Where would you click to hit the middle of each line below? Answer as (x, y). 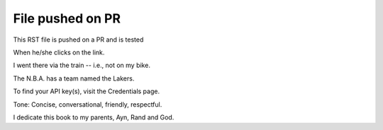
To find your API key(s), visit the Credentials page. (86, 91)
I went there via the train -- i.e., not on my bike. (82, 65)
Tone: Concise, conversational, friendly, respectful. (88, 104)
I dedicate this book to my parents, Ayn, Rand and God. (94, 117)
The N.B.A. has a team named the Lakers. (74, 78)
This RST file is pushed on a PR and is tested (78, 40)
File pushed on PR (67, 18)
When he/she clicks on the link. (59, 52)
